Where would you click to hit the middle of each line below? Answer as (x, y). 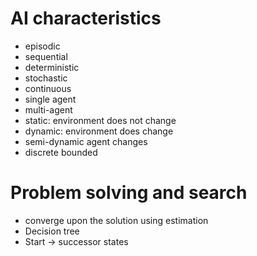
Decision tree (52, 231)
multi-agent (48, 109)
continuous (48, 88)
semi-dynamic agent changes (86, 141)
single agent (50, 99)
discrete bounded (61, 152)
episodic (42, 46)
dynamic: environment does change (99, 131)
